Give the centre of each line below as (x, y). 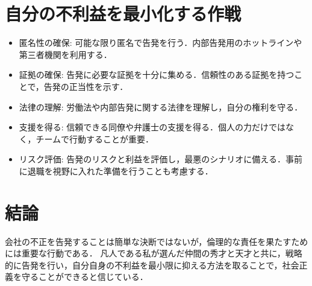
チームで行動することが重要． (95, 138)
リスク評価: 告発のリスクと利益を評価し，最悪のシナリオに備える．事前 (161, 159)
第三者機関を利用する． (65, 54)
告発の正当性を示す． (86, 86)
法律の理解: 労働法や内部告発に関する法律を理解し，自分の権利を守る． (161, 106)
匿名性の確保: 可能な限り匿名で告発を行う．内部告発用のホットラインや (161, 43)
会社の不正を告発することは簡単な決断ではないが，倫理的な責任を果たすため (157, 241)
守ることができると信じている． (85, 277)
